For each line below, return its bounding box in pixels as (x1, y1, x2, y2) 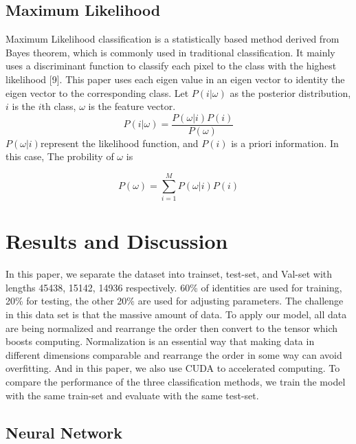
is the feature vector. (88, 99, 176, 113)
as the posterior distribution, (230, 85, 351, 100)
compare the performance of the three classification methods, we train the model (5, 375, 346, 389)
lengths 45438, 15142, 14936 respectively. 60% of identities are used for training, (5, 280, 342, 294)
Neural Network (5, 421, 123, 443)
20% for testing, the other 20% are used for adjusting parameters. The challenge (5, 293, 344, 308)
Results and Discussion (5, 227, 228, 255)
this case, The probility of (5, 149, 114, 164)
